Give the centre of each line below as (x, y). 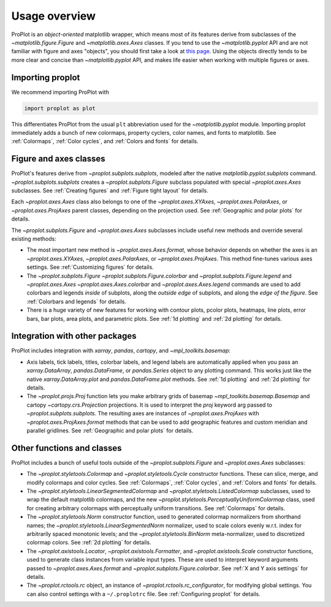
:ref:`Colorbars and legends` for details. (77, 301)
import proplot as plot (60, 108)
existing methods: (34, 239)
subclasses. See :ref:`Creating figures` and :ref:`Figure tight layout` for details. (110, 190)
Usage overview (54, 16)
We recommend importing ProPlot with (60, 92)
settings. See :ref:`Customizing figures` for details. (90, 267)
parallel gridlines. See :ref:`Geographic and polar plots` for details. (110, 430)
